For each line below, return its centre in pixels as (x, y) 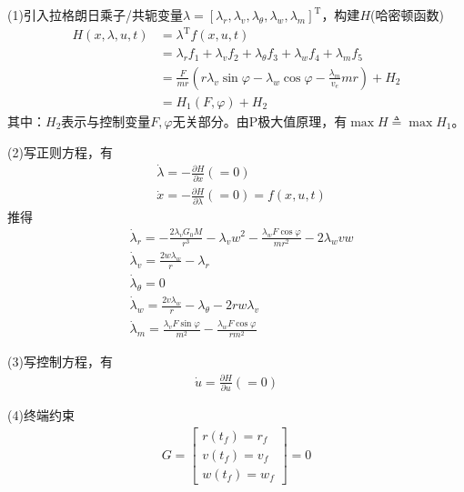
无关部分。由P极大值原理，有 (260, 121)
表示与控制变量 (106, 121)
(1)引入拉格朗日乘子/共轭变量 (95, 15)
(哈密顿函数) (407, 15)
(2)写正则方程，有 (60, 151)
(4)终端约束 (41, 414)
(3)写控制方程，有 (60, 361)
